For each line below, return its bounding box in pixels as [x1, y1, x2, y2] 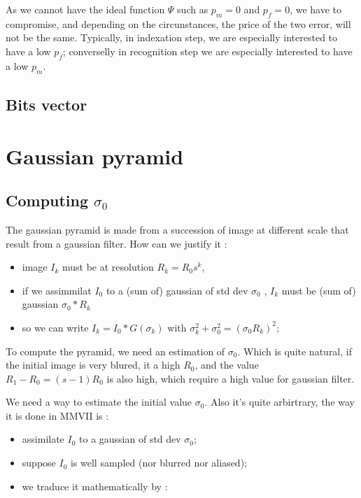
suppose [22, 455, 56, 470]
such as [177, 2, 208, 16]
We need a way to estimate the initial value [6, 394, 192, 409]
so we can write [22, 320, 89, 334]
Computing [6, 190, 89, 211]
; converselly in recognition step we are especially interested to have [62, 43, 353, 58]
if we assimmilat [22, 283, 92, 297]
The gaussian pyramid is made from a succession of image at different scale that [6, 222, 349, 236]
